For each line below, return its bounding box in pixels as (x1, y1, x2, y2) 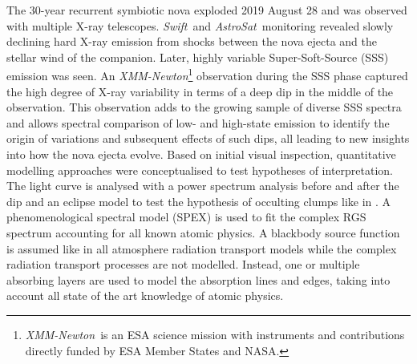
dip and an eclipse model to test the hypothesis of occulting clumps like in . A (6, 192, 391, 209)
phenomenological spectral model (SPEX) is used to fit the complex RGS (6, 208, 366, 225)
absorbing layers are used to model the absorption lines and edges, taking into (6, 271, 391, 288)
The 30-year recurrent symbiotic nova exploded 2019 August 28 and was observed (6, 2, 407, 18)
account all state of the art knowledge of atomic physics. (6, 287, 284, 304)
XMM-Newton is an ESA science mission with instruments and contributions (25, 326, 405, 342)
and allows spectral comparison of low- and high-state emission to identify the (6, 114, 390, 131)
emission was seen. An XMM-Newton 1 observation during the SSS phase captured (6, 65, 408, 84)
